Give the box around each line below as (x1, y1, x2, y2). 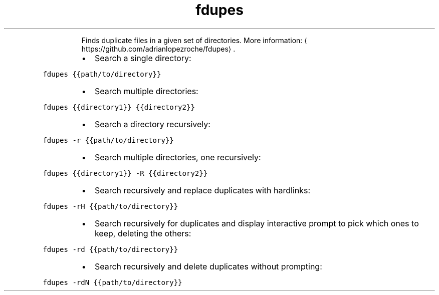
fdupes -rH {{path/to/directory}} (43, 202, 178, 210)
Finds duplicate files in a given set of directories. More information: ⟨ (81, 36, 307, 45)
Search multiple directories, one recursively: (94, 152, 261, 162)
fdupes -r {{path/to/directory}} (43, 136, 174, 144)
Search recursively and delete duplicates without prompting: (94, 261, 322, 271)
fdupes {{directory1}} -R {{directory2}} (43, 169, 208, 177)
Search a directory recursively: (94, 119, 210, 129)
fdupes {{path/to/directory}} (43, 70, 161, 78)
